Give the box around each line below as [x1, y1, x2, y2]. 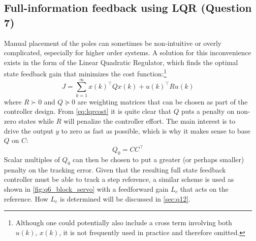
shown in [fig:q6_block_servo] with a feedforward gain [4, 184, 168, 194]
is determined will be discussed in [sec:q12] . [60, 193, 191, 204]
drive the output [4, 125, 54, 136]
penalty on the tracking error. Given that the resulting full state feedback [4, 164, 226, 174]
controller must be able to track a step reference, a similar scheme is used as [4, 174, 234, 184]
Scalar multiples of [4, 154, 60, 165]
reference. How [4, 193, 48, 204]
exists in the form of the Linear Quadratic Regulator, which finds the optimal [4, 57, 238, 67]
